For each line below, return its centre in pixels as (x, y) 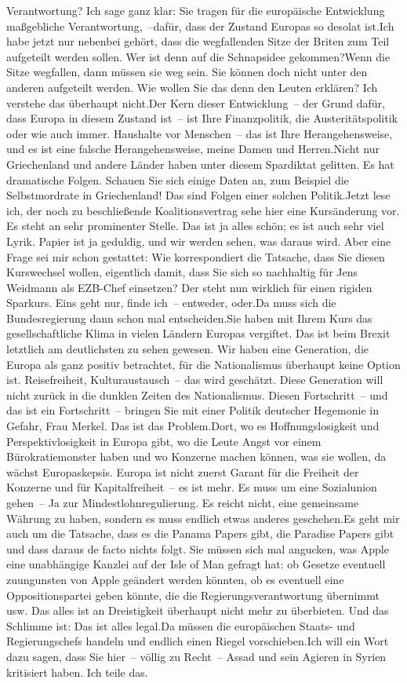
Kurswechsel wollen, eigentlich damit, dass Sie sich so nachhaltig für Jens (182, 272)
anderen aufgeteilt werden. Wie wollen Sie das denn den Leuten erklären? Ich (192, 87)
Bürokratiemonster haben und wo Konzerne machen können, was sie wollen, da (196, 457)
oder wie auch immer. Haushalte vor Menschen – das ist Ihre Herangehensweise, (200, 133)
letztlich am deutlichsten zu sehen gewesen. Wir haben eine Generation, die (187, 349)
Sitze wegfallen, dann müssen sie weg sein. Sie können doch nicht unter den (187, 72)
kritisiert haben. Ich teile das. (77, 672)
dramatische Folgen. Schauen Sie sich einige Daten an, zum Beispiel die (178, 179)
